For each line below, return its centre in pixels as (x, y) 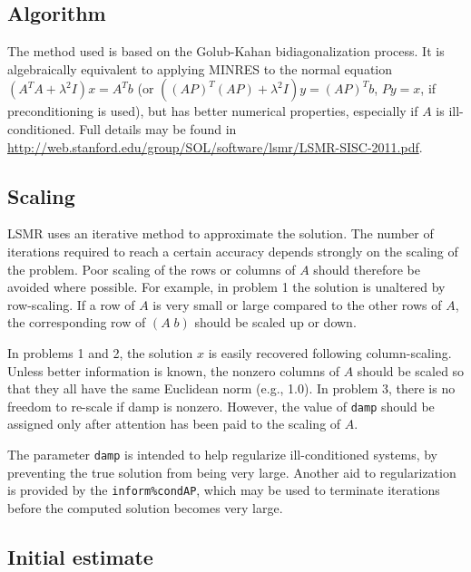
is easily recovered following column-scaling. (330, 352)
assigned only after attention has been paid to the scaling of (174, 424)
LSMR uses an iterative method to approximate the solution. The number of (221, 233)
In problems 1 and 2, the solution (100, 352)
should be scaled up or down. (275, 322)
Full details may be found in (158, 128)
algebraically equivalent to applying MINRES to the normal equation (200, 68)
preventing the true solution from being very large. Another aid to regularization (232, 472)
